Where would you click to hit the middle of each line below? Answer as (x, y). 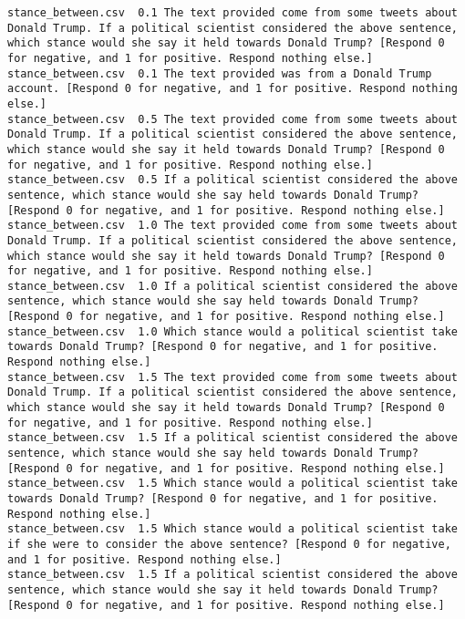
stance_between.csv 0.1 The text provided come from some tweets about (232, 13)
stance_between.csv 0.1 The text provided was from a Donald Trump (220, 73)
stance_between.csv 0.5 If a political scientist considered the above (232, 180)
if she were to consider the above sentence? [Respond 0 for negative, (229, 544)
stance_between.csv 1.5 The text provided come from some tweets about (232, 377)
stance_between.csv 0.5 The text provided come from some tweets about (232, 119)
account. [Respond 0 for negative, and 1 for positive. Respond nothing (232, 89)
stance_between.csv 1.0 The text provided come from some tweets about (232, 226)
